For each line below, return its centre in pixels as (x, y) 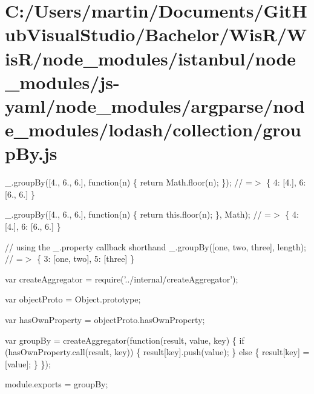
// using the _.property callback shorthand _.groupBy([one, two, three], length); (156, 246)
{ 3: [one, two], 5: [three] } (85, 259)
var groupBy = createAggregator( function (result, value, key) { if (125, 340)
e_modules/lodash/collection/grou (153, 129)
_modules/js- (62, 82)
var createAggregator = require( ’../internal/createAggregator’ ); (122, 279)
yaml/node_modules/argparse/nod (155, 105)
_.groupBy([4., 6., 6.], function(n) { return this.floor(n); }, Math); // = (138, 214)
